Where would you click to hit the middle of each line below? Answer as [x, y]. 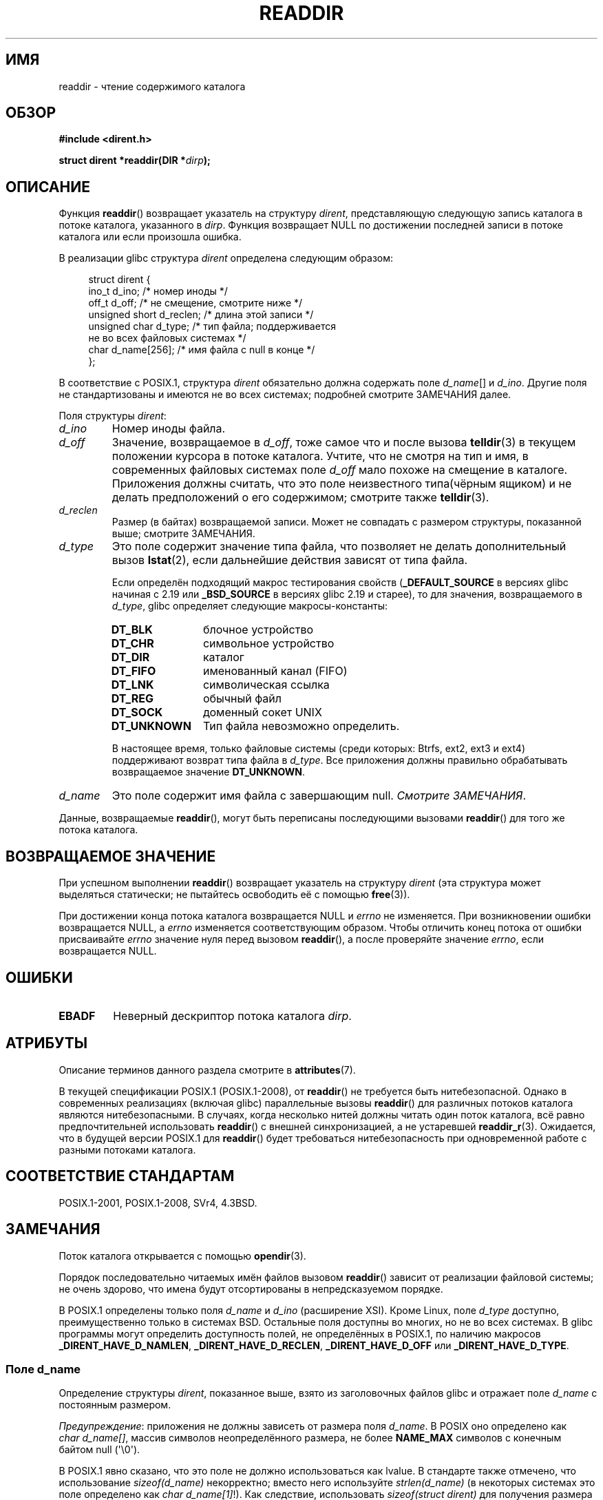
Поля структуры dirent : [113, 416]
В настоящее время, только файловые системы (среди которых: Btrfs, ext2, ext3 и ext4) [319, 749]
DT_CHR [133, 644]
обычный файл [242, 699]
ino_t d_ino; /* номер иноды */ [158, 291]
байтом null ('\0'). [99, 1450]
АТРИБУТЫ [47, 1043]
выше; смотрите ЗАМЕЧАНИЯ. [183, 534]
